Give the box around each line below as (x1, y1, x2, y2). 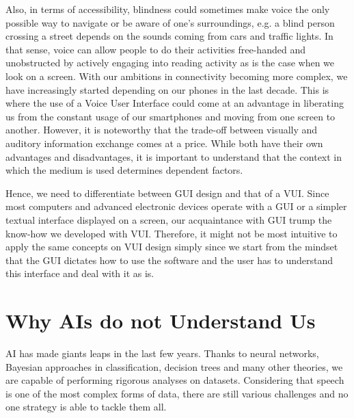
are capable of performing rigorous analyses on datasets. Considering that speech (5, 373, 344, 387)
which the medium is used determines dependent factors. (5, 163, 243, 177)
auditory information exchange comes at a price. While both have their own (5, 135, 323, 150)
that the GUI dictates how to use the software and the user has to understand (5, 252, 333, 267)
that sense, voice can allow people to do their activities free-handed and (5, 42, 305, 56)
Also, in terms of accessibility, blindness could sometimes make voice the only (5, 2, 330, 16)
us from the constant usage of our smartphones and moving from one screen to (5, 109, 336, 123)
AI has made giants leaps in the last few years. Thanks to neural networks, (5, 346, 319, 360)
